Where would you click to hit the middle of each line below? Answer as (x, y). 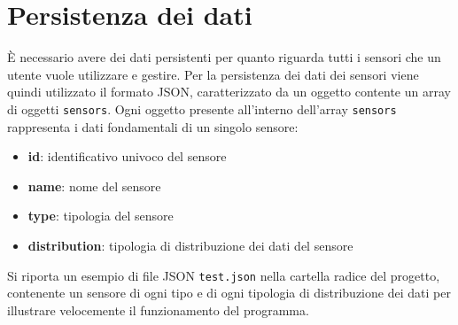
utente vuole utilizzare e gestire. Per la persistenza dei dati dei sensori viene (213, 74)
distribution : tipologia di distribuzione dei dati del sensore (190, 245)
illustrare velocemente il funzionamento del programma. (158, 310)
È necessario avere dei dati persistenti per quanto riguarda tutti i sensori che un (224, 57)
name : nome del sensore (94, 186)
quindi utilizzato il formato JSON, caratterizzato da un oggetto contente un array (229, 92)
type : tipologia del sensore (101, 216)
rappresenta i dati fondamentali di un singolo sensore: (153, 126)
